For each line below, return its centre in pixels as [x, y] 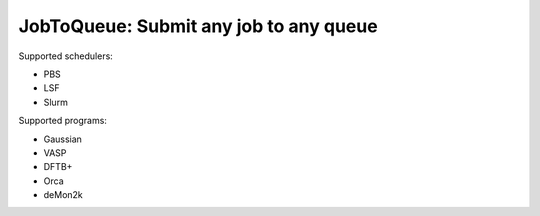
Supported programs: [62, 121]
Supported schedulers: [66, 56]
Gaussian [62, 139]
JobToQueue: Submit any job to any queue [198, 26]
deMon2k [63, 195]
